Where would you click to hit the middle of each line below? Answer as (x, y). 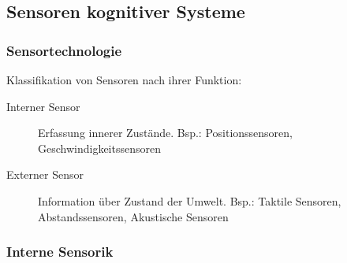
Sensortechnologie (64, 50)
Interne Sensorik (60, 252)
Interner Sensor (43, 106)
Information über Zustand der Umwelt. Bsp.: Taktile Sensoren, (190, 200)
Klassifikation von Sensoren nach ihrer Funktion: (124, 80)
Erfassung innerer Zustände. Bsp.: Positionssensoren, (165, 133)
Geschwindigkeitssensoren (99, 148)
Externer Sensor (45, 174)
